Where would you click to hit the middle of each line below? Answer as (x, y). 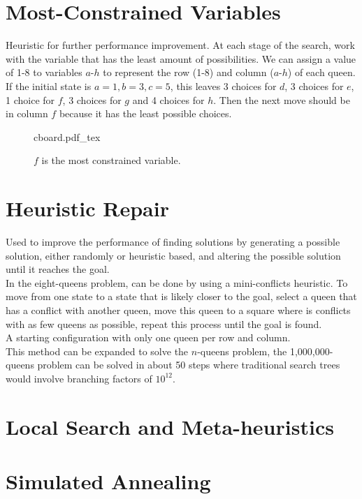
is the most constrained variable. (111, 160)
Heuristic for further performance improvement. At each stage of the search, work (180, 45)
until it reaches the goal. (58, 269)
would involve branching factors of (79, 378)
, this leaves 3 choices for (223, 85)
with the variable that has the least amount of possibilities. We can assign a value (181, 58)
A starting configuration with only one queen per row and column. (148, 337)
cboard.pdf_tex (67, 136)
